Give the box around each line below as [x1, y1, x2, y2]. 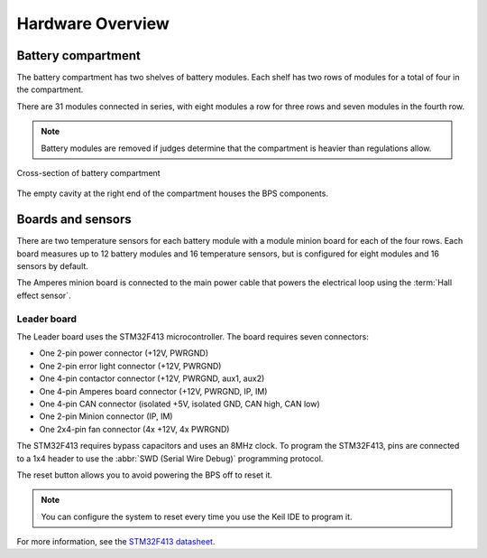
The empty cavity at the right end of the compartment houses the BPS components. [16, 188, 329, 199]
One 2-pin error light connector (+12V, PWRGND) [39, 360, 222, 371]
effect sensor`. [16, 290, 71, 301]
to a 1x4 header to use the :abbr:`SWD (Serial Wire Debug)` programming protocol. [16, 452, 324, 464]
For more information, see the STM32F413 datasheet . [16, 536, 216, 547]
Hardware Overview [16, 14, 170, 33]
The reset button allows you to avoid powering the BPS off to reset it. [16, 470, 273, 480]
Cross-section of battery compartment [16, 168, 161, 179]
